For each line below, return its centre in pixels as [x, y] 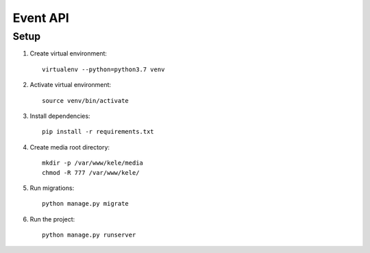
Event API [41, 18]
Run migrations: [52, 188]
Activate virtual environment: [71, 85]
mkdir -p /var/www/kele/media [93, 163]
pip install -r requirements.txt [98, 132]
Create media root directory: [70, 147]
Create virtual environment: [69, 53]
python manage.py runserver [89, 235]
